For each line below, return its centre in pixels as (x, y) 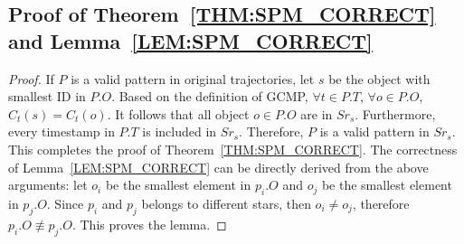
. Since (65, 203)
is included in (180, 131)
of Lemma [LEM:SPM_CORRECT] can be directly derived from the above (218, 167)
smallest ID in (47, 96)
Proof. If (31, 78)
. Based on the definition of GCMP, (210, 96)
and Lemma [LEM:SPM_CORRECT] (190, 40)
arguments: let (48, 185)
